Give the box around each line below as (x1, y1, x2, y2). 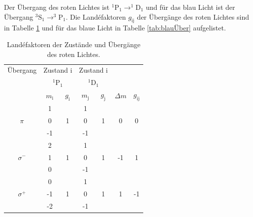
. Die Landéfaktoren (65, 11, 126, 22)
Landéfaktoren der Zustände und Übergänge (7, 39, 141, 49)
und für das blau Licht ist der (146, 2, 235, 12)
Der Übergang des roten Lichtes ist (4, 2, 110, 12)
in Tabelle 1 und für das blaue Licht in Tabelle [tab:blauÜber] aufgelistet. (4, 23, 226, 33)
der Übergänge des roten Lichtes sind (137, 11, 249, 22)
